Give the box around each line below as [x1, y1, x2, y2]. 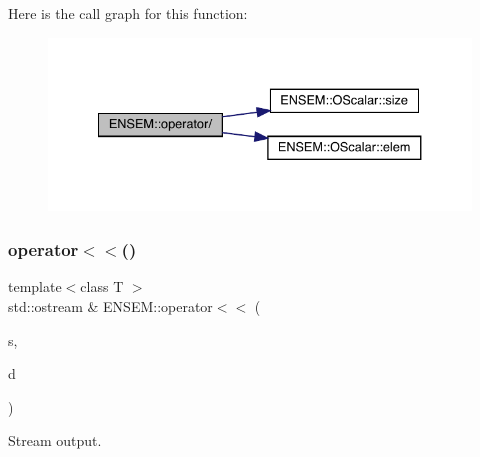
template [8, 276, 62, 297]
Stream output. [8, 430, 102, 451]
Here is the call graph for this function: [8, 3, 248, 23]
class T [80, 276, 124, 297]
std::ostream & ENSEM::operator [8, 296, 213, 316]
